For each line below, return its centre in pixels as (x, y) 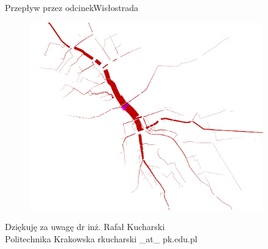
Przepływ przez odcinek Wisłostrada (72, 7)
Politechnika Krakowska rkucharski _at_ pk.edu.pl (101, 238)
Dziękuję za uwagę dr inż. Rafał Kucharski (85, 227)
